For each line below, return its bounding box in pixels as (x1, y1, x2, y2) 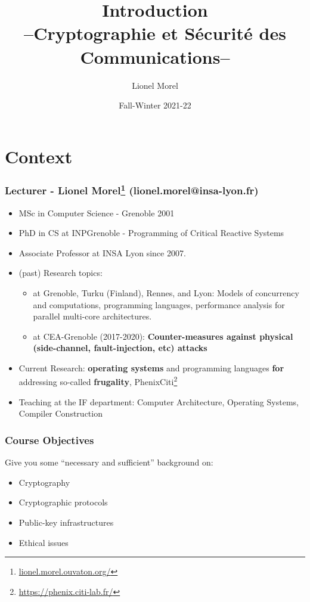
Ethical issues (18, 536, 69, 548)
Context (5, 144, 73, 168)
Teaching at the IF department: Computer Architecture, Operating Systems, (18, 395, 299, 408)
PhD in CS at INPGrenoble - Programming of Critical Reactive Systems (18, 226, 284, 239)
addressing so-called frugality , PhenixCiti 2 (18, 374, 178, 388)
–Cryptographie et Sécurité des (24, 21, 286, 45)
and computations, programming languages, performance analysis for (33, 298, 285, 311)
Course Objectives (5, 432, 94, 447)
